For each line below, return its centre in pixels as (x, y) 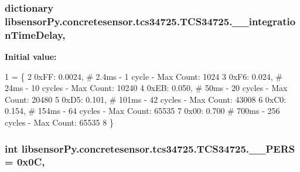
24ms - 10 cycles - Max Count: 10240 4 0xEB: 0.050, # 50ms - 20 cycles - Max (146, 88)
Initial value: (31, 57)
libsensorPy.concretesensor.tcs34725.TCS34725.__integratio (150, 21)
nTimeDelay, (35, 34)
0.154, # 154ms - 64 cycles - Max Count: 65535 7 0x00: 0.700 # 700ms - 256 (142, 111)
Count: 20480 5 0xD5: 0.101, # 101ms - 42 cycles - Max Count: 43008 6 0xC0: (146, 99)
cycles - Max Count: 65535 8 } (59, 122)
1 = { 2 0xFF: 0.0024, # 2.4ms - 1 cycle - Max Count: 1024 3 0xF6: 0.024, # (144, 76)
